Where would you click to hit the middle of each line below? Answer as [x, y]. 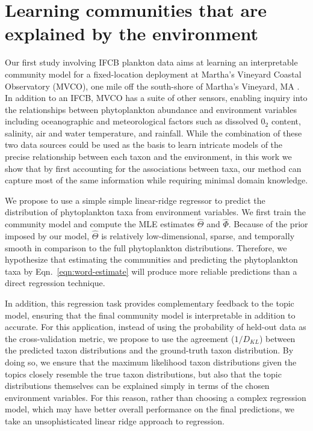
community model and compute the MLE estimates [100, 224]
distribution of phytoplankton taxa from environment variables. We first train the [155, 212]
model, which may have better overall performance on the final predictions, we [150, 409]
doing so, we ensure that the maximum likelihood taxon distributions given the [151, 362]
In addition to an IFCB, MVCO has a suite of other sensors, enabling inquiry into [156, 98]
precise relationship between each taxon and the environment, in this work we [148, 157]
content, [286, 121]
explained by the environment [132, 33]
